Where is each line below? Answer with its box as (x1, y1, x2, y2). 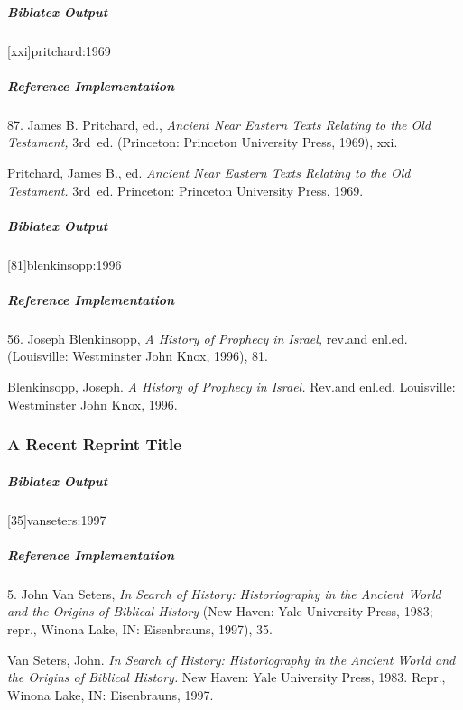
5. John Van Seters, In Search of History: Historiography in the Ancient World (7, 584, 441, 603)
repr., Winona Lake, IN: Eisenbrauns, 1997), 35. (7, 619, 273, 638)
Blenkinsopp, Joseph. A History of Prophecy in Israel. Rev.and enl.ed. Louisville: (7, 377, 456, 395)
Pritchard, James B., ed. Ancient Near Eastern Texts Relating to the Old (7, 162, 411, 181)
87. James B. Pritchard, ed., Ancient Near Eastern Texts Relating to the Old (7, 115, 431, 134)
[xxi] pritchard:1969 (7, 41, 111, 60)
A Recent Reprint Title (7, 433, 181, 456)
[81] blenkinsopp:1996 (7, 254, 122, 273)
